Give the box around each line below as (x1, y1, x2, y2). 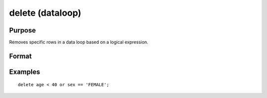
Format (9, 52, 32, 60)
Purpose (9, 26, 36, 34)
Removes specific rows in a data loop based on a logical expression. (9, 39, 148, 45)
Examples (9, 67, 41, 76)
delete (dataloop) (9, 7, 82, 18)
